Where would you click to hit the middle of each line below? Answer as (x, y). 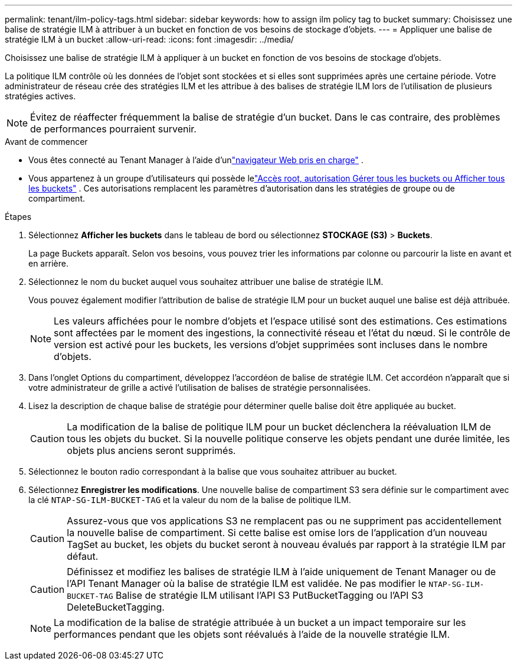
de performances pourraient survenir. (113, 129)
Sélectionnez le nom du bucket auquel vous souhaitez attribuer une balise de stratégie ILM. (206, 282)
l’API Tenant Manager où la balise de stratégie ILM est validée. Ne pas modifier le (246, 583)
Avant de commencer (46, 142)
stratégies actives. (40, 96)
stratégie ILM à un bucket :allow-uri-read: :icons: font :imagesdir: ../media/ (149, 39)
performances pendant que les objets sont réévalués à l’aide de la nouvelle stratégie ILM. (252, 634)
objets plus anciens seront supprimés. (151, 450)
